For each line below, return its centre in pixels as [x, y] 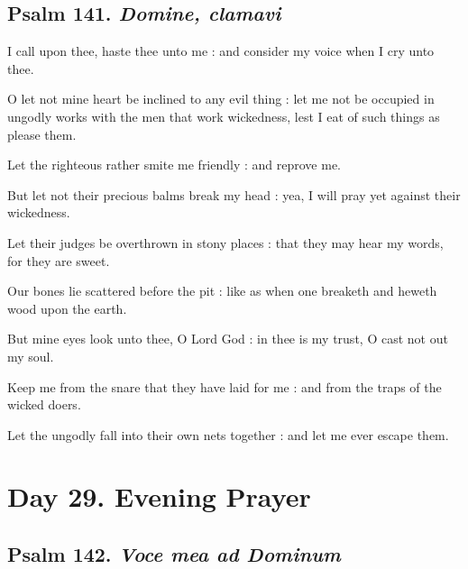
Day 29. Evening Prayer [159, 496]
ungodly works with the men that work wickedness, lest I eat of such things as [224, 116]
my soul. [31, 356]
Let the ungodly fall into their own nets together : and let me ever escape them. [228, 434]
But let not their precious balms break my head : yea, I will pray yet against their [234, 194]
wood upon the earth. [67, 308]
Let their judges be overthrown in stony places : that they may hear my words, [225, 242]
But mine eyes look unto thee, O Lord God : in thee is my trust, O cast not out [228, 339]
